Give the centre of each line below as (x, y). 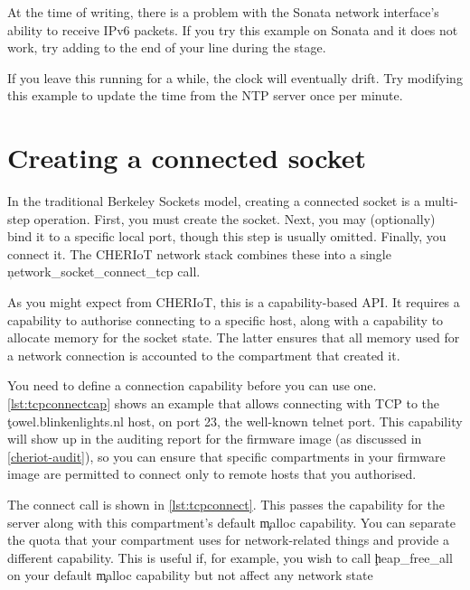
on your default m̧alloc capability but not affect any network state (190, 575)
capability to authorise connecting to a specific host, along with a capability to (226, 319)
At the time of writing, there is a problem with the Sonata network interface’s (223, 12)
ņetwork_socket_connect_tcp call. (104, 272)
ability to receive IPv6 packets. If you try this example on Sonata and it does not (233, 29)
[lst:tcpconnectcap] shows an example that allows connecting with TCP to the (224, 403)
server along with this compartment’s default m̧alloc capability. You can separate (231, 522)
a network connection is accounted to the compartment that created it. (204, 355)
